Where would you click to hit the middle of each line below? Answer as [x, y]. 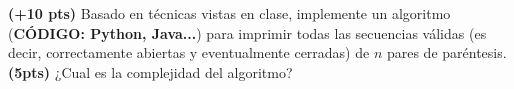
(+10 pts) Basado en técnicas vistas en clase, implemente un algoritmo [229, 13]
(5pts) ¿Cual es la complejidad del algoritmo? [150, 71]
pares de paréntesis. [446, 52]
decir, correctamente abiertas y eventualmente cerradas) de [189, 52]
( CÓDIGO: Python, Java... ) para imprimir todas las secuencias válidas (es [247, 32]
